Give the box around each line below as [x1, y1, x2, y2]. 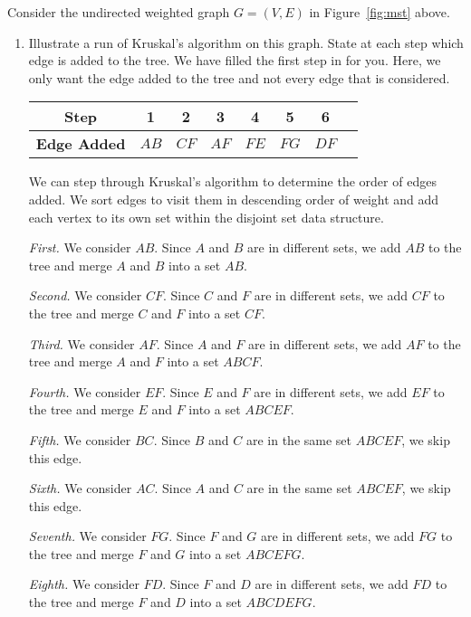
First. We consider [28, 238, 131, 257]
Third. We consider [28, 334, 135, 353]
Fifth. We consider [28, 430, 131, 449]
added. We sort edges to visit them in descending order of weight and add [28, 189, 439, 208]
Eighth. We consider [28, 574, 139, 593]
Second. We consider [28, 286, 142, 305]
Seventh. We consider [28, 527, 147, 546]
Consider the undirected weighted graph [7, 3, 230, 21]
